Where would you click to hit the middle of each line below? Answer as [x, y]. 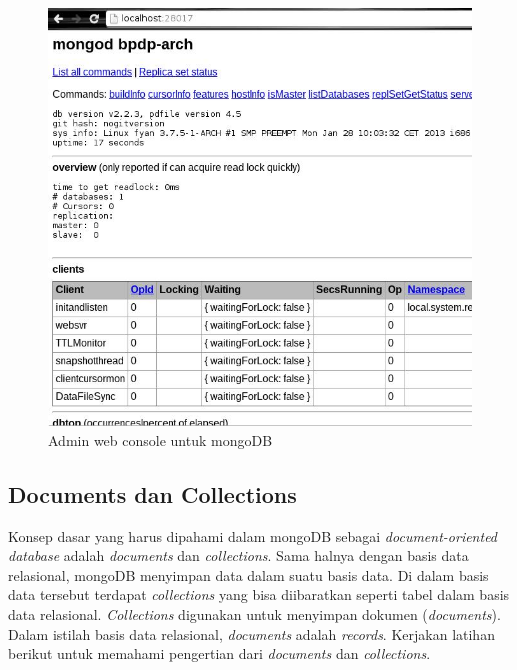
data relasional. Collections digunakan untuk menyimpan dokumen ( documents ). [254, 614]
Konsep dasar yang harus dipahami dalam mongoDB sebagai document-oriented [253, 535]
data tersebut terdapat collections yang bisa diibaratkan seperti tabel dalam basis [259, 594]
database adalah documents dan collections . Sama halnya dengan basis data [238, 555]
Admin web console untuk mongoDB [160, 439]
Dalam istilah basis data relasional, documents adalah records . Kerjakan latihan [251, 633]
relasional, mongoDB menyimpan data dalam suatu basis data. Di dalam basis [248, 574]
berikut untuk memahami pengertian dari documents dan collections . [219, 653]
